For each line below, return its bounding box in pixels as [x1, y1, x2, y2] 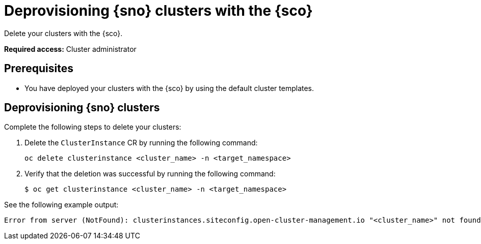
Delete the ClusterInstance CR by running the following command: [24, 138, 258, 147]
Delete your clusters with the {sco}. [4, 28, 123, 38]
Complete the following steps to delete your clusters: [4, 123, 181, 132]
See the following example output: [4, 200, 119, 209]
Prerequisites [4, 62, 73, 75]
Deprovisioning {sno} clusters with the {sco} [4, 2, 313, 19]
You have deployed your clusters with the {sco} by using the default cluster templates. [24, 83, 314, 93]
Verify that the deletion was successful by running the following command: [24, 169, 276, 178]
